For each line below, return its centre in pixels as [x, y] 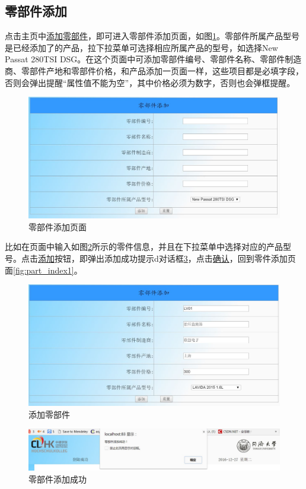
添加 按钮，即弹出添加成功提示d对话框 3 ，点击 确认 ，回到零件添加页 [167, 258]
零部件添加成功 [58, 479]
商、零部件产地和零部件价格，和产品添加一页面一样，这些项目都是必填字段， [154, 70]
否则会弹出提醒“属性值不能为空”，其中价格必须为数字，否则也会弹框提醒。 [150, 82]
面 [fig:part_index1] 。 [44, 270]
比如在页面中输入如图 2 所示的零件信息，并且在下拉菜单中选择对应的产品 [144, 247]
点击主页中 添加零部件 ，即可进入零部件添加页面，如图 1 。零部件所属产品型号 [152, 36]
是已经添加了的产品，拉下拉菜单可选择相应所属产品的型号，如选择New [141, 47]
